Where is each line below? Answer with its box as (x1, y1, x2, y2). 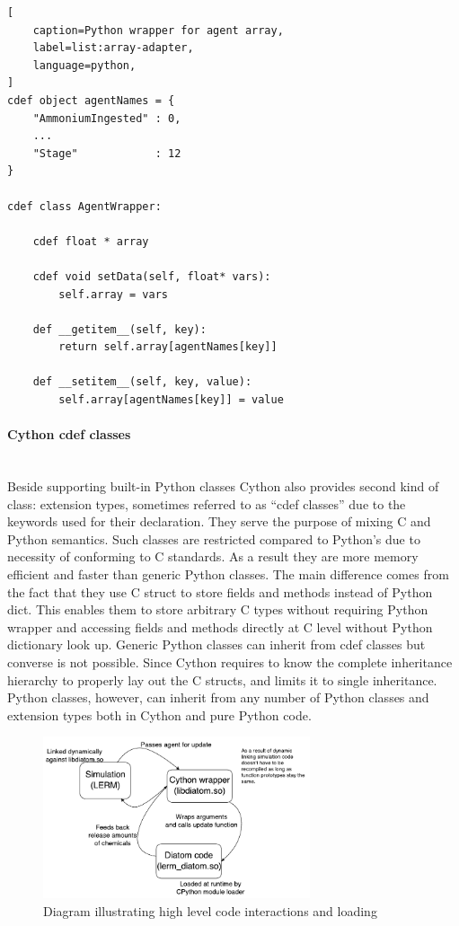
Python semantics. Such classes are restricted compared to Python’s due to (7, 529, 420, 548)
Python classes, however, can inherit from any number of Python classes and (7, 688, 429, 707)
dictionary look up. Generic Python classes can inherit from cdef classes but (7, 635, 426, 654)
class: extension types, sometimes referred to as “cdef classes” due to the (7, 494, 406, 513)
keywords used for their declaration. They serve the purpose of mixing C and (7, 512, 431, 531)
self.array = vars (58, 287, 168, 301)
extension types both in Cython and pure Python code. (7, 705, 312, 724)
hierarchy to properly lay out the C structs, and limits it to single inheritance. (7, 670, 437, 689)
